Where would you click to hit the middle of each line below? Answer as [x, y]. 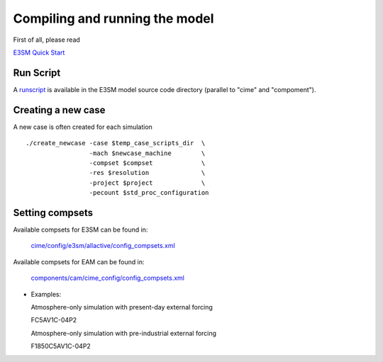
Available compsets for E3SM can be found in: [81, 230]
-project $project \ [147, 183]
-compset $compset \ [147, 163]
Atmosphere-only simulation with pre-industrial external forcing [123, 333]
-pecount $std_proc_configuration [149, 193]
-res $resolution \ [147, 173]
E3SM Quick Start [39, 52]
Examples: [46, 294]
